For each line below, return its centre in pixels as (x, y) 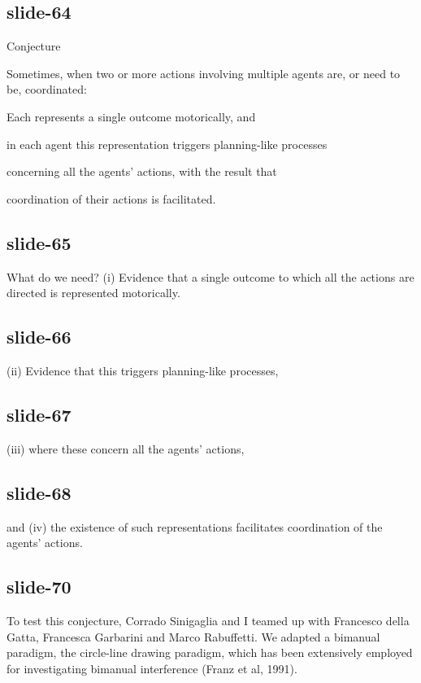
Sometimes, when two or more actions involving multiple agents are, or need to (204, 73)
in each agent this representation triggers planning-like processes (167, 144)
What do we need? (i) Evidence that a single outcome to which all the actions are (210, 276)
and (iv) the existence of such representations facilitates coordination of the (195, 526)
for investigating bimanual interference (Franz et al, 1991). (152, 668)
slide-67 (39, 414)
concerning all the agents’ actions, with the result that (142, 171)
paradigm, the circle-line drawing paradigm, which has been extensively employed (210, 652)
